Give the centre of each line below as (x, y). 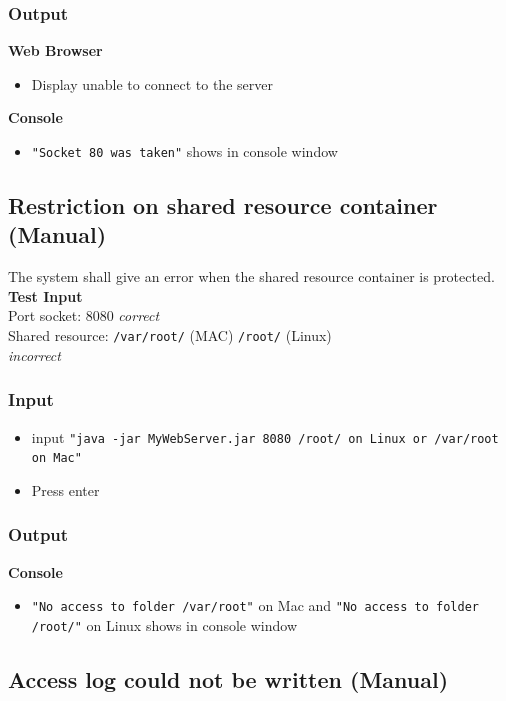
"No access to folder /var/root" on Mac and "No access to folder (255, 605)
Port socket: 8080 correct (84, 315)
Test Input (45, 295)
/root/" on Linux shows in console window (164, 624)
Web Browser (55, 50)
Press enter (65, 489)
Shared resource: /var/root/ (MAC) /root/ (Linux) (170, 335)
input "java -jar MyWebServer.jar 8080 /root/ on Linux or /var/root (265, 436)
